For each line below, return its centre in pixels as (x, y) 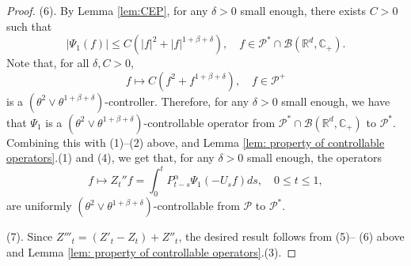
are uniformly (39, 206)
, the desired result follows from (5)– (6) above (291, 236)
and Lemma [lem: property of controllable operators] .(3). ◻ (152, 251)
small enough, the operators (314, 157)
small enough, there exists (303, 10)
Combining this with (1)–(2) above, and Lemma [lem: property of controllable (196, 142)
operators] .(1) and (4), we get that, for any (110, 157)
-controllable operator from (209, 122)
